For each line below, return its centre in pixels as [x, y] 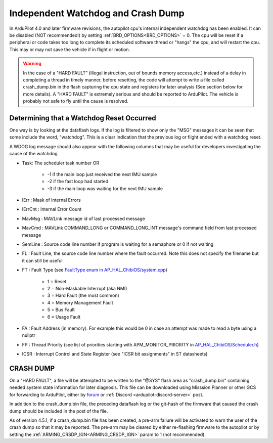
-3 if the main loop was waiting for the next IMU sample [105, 188]
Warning [32, 64]
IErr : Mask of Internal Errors [51, 200]
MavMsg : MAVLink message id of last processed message [83, 218]
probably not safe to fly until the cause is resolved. [76, 101]
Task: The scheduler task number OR [61, 163]
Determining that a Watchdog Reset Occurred [83, 118]
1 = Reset [57, 281]
